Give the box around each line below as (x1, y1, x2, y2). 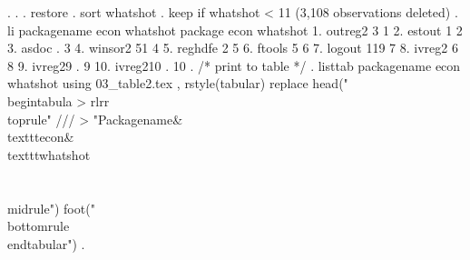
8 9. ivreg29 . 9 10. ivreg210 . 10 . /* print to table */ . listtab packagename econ (7, 55, 461, 75)
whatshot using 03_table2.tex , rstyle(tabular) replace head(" (7, 74, 348, 93)
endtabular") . (7, 234, 85, 253)
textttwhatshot (7, 145, 91, 164)
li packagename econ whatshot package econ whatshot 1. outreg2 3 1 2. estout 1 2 (7, 20, 463, 39)
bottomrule (7, 216, 70, 235)
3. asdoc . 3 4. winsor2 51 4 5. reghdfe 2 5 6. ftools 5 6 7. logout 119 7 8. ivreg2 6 (7, 38, 458, 57)
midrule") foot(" (7, 198, 95, 217)
